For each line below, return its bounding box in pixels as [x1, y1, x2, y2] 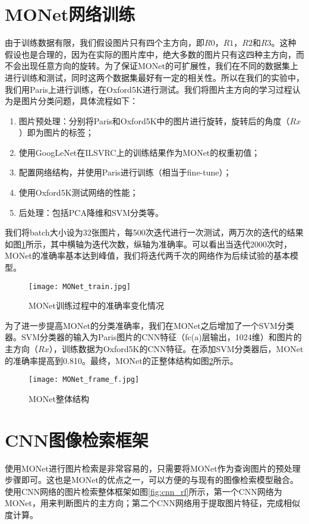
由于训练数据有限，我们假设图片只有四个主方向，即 [5, 36, 204, 49]
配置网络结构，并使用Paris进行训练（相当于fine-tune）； [18, 166, 232, 178]
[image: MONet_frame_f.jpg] [29, 375, 140, 384]
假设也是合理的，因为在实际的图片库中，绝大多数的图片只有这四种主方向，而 [5, 48, 304, 60]
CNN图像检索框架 [5, 427, 149, 451]
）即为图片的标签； [18, 126, 94, 139]
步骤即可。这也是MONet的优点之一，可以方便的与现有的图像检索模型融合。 [5, 473, 298, 486]
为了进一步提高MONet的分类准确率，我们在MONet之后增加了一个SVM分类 [5, 319, 294, 331]
